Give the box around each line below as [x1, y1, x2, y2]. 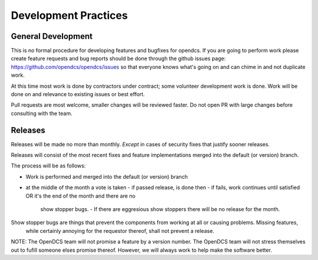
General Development [11, 31, 93, 41]
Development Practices [11, 9, 128, 22]
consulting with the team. [11, 110, 73, 117]
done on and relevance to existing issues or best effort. [11, 91, 145, 98]
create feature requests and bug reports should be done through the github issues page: [11, 55, 226, 62]
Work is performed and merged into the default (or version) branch [25, 173, 188, 180]
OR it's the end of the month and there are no [25, 192, 135, 199]
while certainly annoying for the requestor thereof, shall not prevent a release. [25, 227, 214, 234]
